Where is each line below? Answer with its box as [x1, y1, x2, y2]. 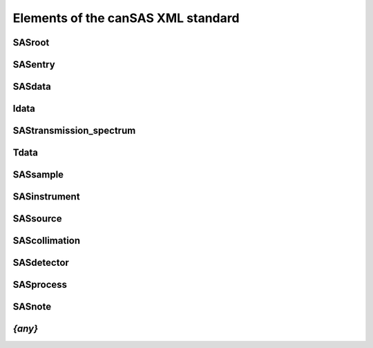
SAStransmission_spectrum [12, 125, 136, 137]
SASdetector [12, 257, 69, 269]
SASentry [12, 59, 55, 70]
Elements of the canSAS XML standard [12, 10, 240, 26]
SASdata [12, 81, 51, 93]
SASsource [12, 213, 62, 224]
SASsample [12, 169, 64, 181]
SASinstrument [12, 191, 80, 203]
